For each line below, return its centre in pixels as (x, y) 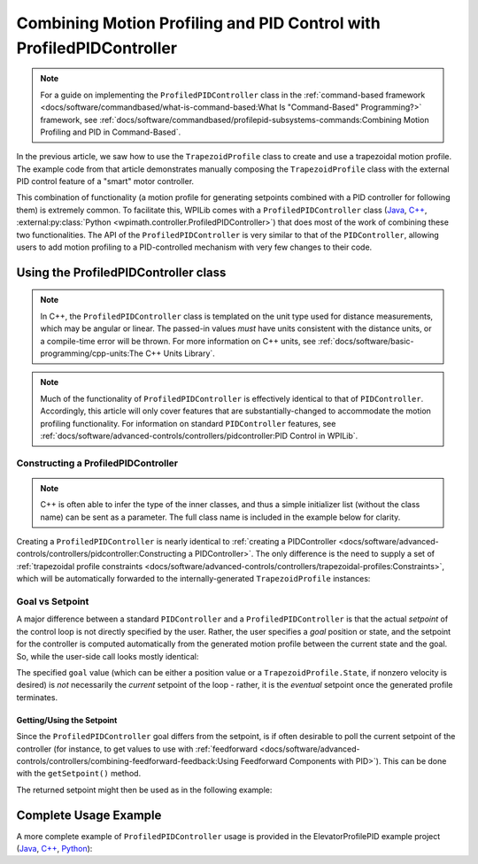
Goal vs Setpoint (53, 602)
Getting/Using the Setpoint (67, 720)
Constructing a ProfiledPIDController (97, 463)
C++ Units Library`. (180, 353)
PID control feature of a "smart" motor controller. (105, 181)
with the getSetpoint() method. (79, 774)
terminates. (37, 697)
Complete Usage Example (89, 815)
